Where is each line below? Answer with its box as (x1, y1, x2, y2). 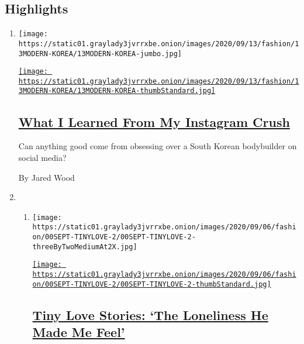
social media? (18, 151, 67, 163)
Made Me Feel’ (32, 323, 125, 341)
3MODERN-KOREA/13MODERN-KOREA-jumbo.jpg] (18, 49, 182, 58)
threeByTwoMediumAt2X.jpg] (32, 242, 137, 251)
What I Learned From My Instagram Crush (18, 112, 290, 130)
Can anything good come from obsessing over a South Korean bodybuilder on (18, 140, 297, 152)
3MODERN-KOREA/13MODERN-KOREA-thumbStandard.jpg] (18, 87, 216, 95)
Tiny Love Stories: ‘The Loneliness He (32, 305, 268, 324)
